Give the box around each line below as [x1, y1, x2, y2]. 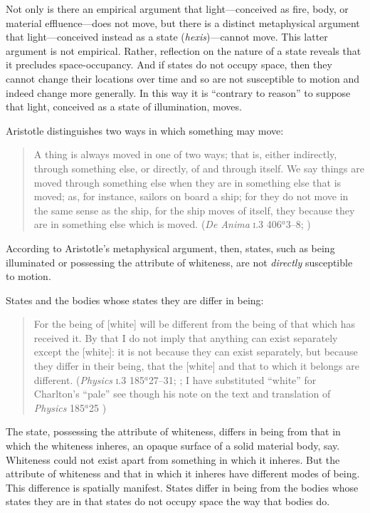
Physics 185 [33, 400, 85, 415]
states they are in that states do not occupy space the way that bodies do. [6, 494, 330, 509]
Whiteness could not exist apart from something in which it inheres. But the [6, 452, 340, 467]
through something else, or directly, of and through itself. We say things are [33, 160, 364, 175]
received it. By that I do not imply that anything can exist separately [33, 330, 338, 345]
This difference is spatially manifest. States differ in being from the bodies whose [6, 480, 359, 494]
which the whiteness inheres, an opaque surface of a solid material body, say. [6, 438, 340, 453]
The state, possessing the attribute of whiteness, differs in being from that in [6, 424, 341, 439]
